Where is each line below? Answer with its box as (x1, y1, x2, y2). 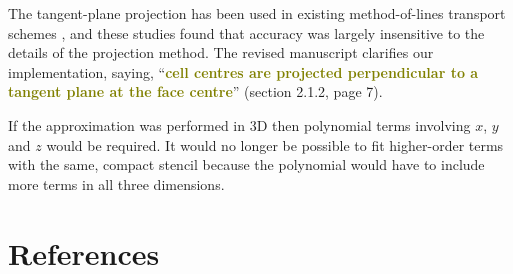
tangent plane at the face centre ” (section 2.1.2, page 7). (8, 81, 383, 102)
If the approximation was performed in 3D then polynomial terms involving (8, 114, 471, 135)
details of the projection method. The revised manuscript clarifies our (8, 42, 434, 63)
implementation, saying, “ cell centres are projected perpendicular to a (8, 61, 479, 82)
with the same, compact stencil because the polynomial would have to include (8, 154, 485, 175)
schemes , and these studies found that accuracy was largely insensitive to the (8, 22, 485, 43)
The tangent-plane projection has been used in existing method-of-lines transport (8, 3, 506, 23)
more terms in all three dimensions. (8, 173, 225, 194)
